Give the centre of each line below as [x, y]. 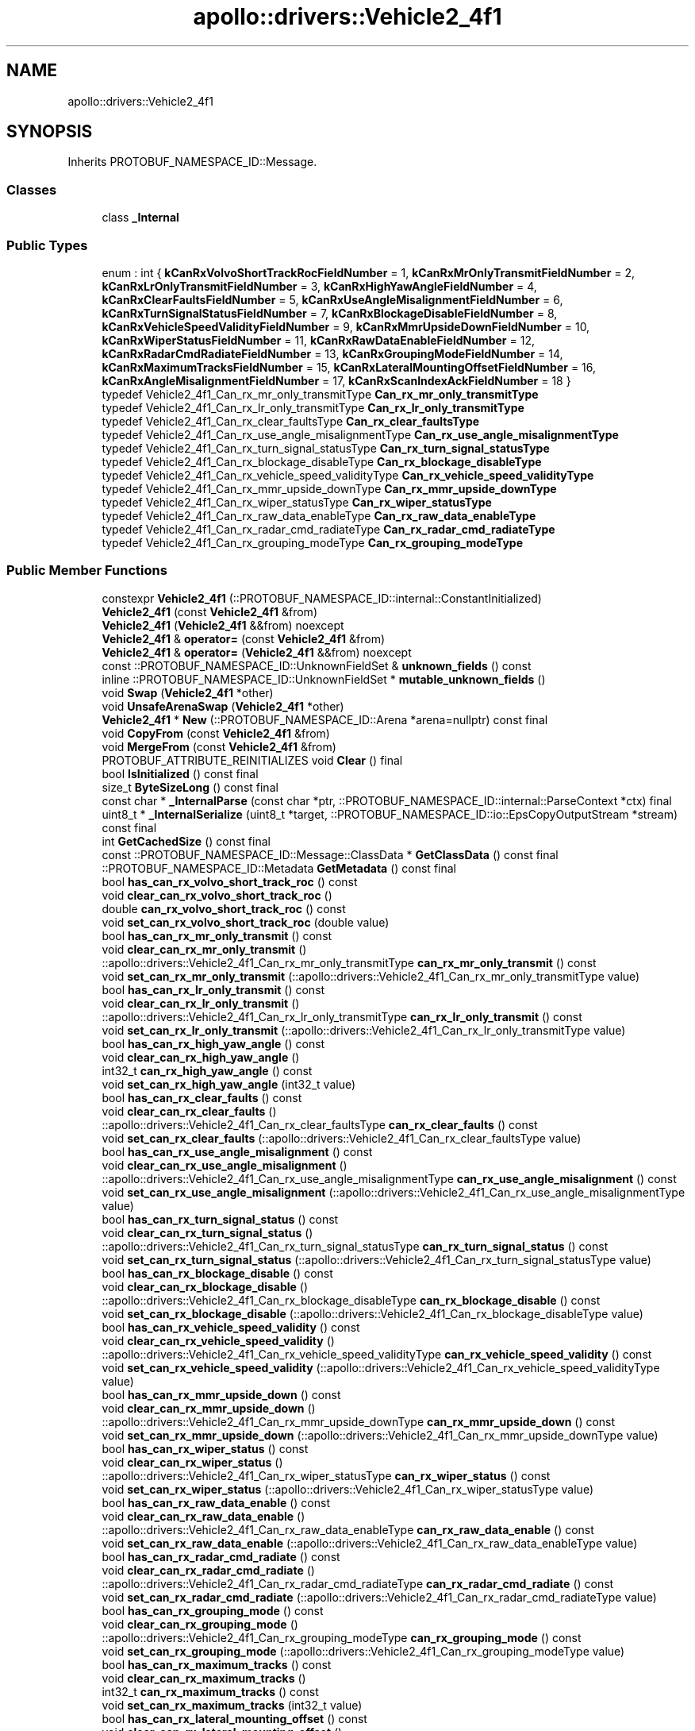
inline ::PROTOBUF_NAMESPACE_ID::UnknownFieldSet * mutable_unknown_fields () [324, 679]
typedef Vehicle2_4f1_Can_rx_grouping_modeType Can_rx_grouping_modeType [312, 542]
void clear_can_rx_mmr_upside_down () [209, 1408]
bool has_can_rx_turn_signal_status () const [220, 1219]
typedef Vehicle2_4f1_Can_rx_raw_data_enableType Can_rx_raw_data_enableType [319, 515]
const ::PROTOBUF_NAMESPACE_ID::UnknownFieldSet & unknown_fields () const [317, 665]
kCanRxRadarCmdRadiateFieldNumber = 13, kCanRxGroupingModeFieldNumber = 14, [332, 353]
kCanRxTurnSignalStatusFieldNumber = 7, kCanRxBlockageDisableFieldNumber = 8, [330, 313]
